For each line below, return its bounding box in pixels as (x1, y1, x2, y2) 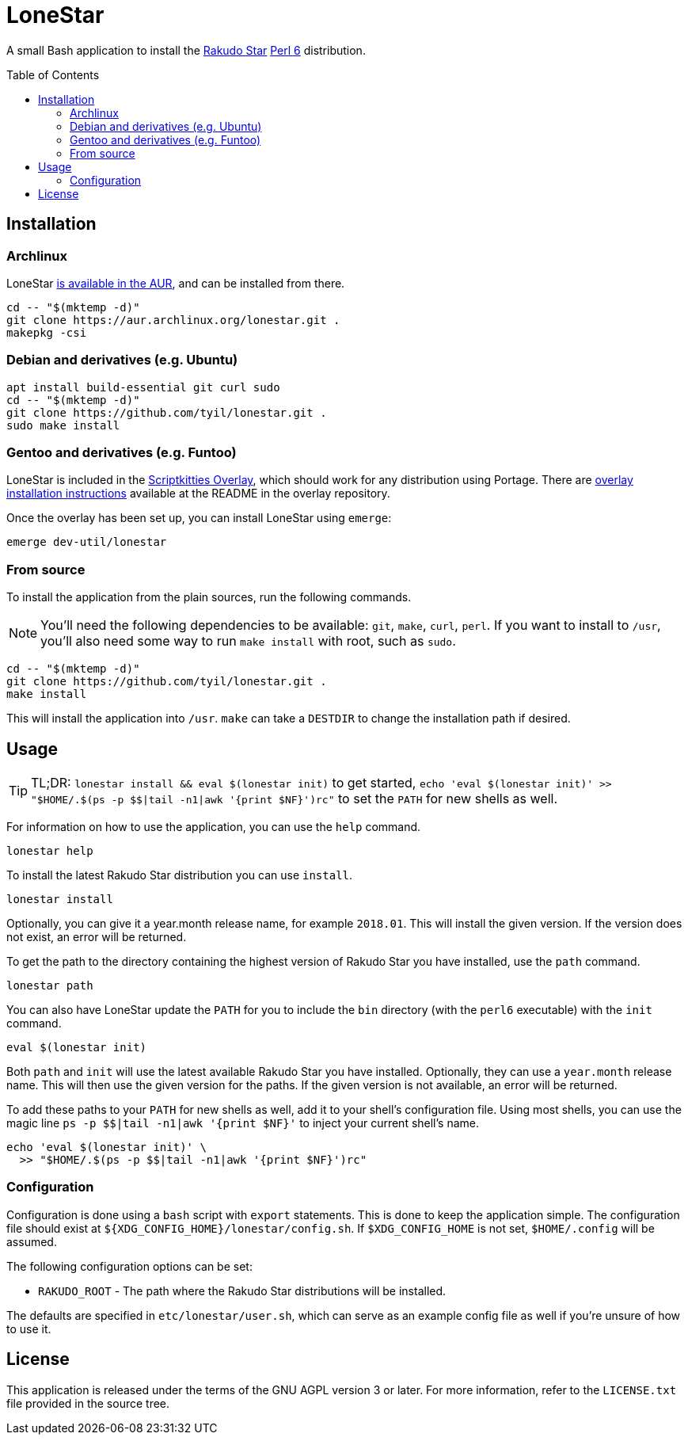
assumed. (6, 1234, 57, 1248)
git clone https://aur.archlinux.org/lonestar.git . (6, 313, 340, 326)
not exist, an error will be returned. (6, 930, 187, 944)
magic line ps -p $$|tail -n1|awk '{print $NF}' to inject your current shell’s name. (6, 1116, 479, 1130)
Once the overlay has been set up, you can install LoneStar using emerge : (6, 511, 392, 525)
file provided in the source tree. (6, 1396, 170, 1410)
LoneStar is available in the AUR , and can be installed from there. (6, 276, 345, 290)
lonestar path (6, 979, 93, 993)
